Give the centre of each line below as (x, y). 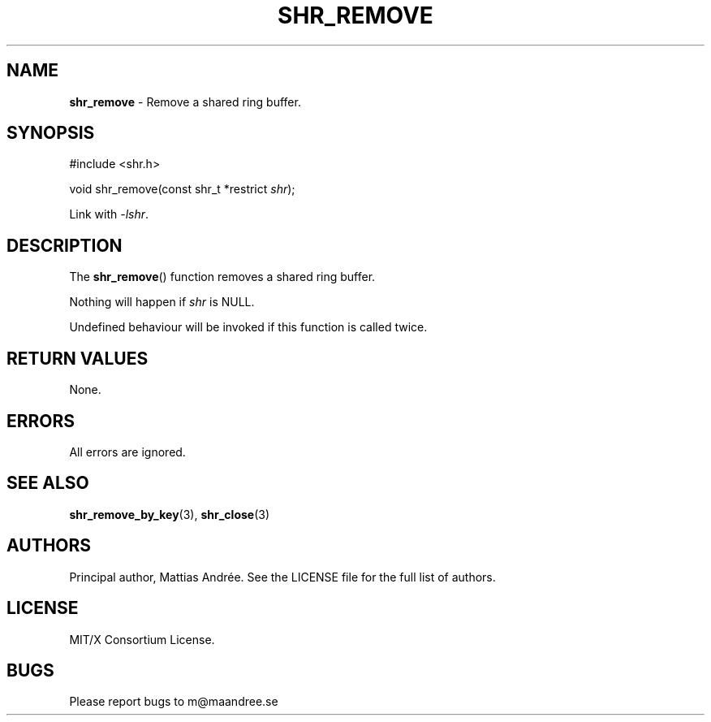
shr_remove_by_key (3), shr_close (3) (170, 514)
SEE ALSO (48, 483)
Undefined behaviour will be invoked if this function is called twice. (248, 327)
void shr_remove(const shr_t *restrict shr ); (182, 189)
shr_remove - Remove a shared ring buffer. (185, 102)
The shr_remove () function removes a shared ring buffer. (222, 277)
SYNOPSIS (51, 133)
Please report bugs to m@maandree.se (174, 702)
